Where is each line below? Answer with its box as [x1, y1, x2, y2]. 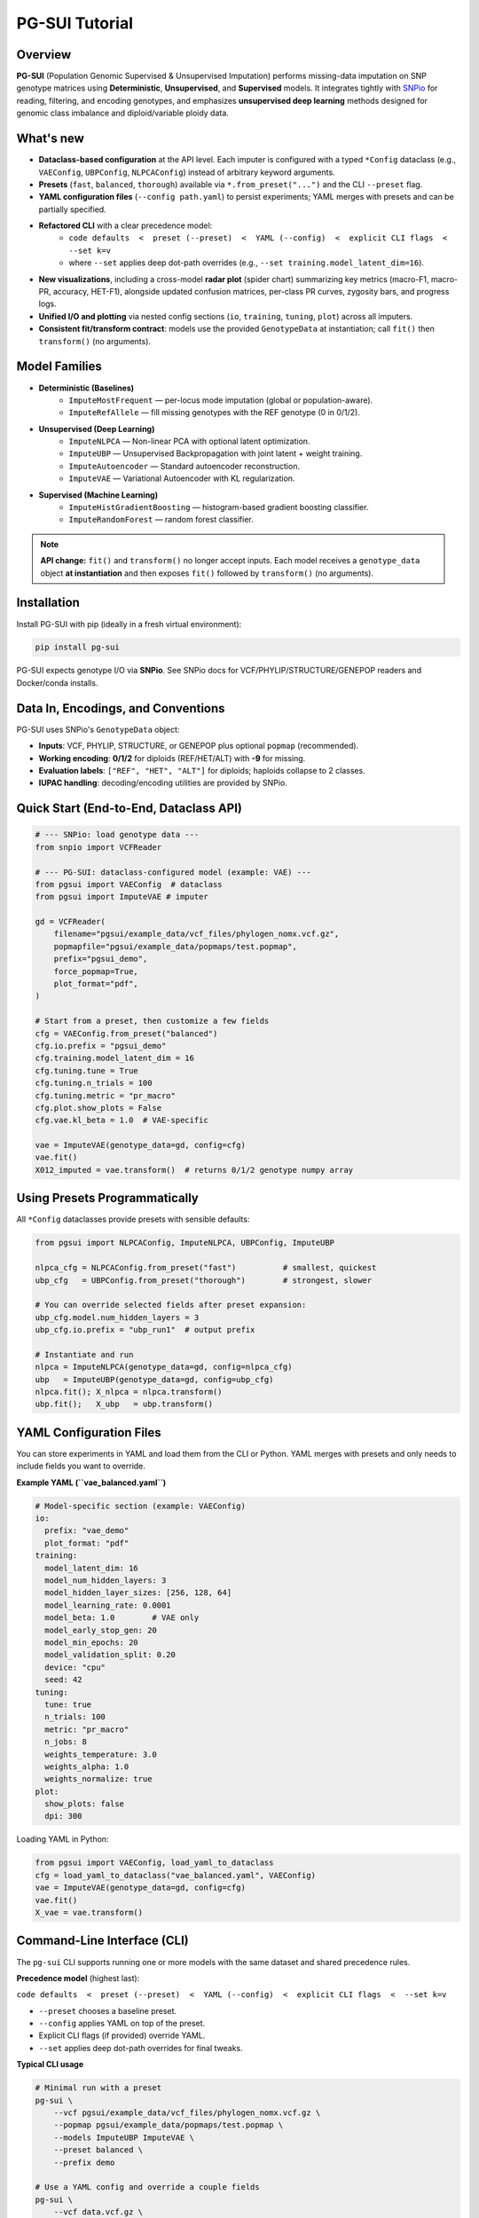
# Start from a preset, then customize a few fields [35, 1016, 270, 1026]
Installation [16, 595, 80, 610]
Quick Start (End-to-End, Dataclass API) [16, 801, 243, 816]
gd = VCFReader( [35, 916, 106, 927]
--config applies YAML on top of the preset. [38, 2018, 206, 2029]
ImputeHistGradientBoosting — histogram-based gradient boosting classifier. [68, 502, 369, 513]
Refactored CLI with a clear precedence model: [38, 220, 213, 231]
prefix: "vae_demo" [44, 1526, 130, 1536]
